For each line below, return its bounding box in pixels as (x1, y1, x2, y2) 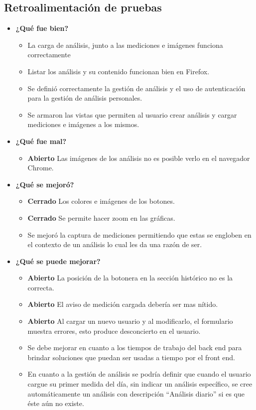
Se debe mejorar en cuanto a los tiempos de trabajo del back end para (27, 342, 242, 353)
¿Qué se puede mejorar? (15, 256, 101, 266)
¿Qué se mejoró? (15, 179, 74, 189)
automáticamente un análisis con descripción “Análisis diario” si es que (27, 388, 245, 399)
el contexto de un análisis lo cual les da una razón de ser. (27, 239, 202, 250)
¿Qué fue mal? (15, 136, 67, 146)
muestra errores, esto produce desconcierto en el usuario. (27, 325, 201, 336)
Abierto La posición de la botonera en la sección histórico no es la (27, 273, 233, 283)
